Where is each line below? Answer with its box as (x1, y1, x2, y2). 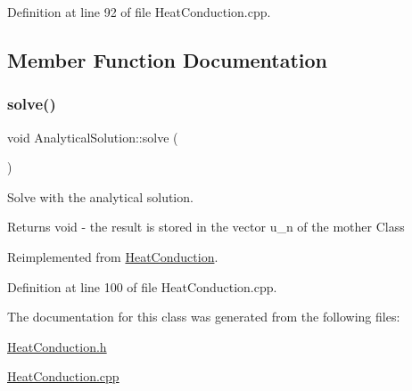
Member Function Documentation (7, 45, 328, 73)
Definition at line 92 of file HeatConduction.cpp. (7, 3, 271, 20)
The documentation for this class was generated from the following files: (7, 307, 400, 326)
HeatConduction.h (7, 337, 107, 355)
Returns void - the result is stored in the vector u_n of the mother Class (7, 217, 405, 236)
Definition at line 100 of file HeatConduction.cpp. (7, 277, 277, 296)
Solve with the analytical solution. (7, 187, 194, 206)
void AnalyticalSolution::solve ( (7, 127, 178, 146)
